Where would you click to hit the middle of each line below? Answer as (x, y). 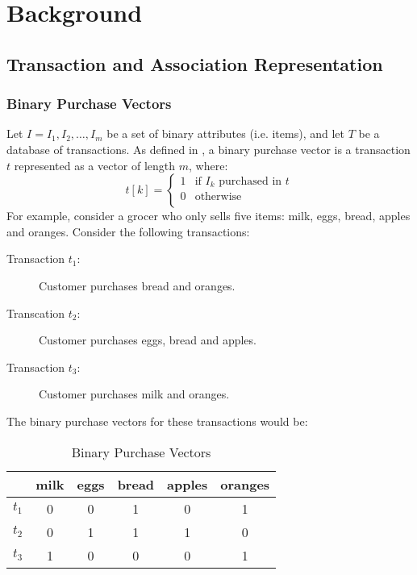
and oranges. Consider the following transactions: (128, 231)
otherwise (218, 197)
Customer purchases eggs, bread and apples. (148, 340)
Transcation (36, 312)
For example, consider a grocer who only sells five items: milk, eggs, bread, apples (208, 216)
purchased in (250, 181)
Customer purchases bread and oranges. (137, 285)
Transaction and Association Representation (195, 63)
